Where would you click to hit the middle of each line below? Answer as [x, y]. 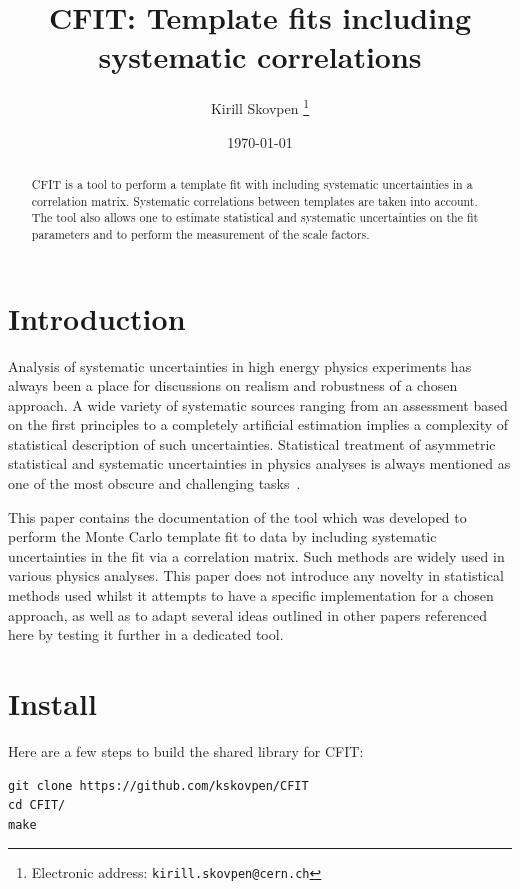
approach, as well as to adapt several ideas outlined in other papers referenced [247, 614]
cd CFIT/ [37, 805]
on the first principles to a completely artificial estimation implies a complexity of [258, 424]
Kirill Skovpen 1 [260, 106]
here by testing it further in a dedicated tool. [146, 634]
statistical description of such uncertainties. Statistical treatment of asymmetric [252, 443]
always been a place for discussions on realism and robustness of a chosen [233, 385]
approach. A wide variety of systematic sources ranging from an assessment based [258, 404]
